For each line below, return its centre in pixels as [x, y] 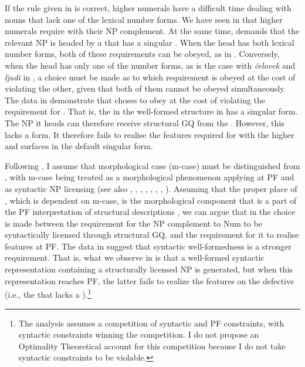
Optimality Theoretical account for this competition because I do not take [152, 346]
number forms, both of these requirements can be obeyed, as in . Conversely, [142, 54]
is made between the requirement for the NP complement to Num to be [133, 223]
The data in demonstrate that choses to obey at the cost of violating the [135, 100]
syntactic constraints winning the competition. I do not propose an [139, 334]
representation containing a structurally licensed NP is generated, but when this [149, 269]
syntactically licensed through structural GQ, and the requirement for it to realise [152, 235]
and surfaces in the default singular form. [79, 146]
